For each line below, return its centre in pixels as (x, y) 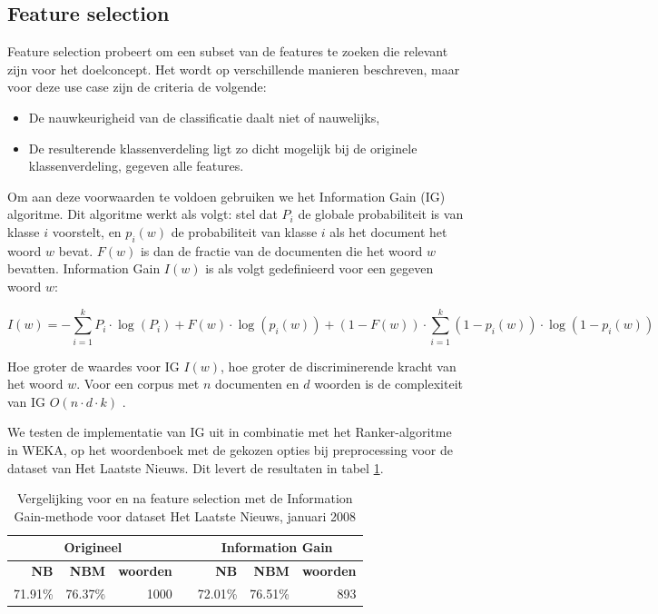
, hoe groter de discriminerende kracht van (339, 366)
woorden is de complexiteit (389, 384)
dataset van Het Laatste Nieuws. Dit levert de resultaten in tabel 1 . (196, 467)
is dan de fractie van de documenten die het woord (281, 250)
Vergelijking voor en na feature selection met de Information (185, 498)
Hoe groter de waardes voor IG (93, 366)
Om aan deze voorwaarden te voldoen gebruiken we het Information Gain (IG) (226, 196)
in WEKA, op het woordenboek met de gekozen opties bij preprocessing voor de (230, 450)
